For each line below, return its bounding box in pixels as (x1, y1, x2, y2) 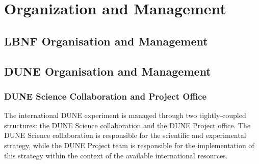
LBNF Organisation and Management (4, 33, 208, 49)
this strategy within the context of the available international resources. (4, 150, 228, 160)
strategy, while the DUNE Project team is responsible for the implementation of (4, 139, 254, 150)
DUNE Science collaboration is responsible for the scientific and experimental (4, 130, 246, 140)
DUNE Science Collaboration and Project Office (4, 89, 207, 102)
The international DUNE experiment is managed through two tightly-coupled (4, 110, 246, 121)
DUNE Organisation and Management (4, 63, 211, 79)
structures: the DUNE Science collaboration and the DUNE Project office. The (4, 120, 251, 130)
